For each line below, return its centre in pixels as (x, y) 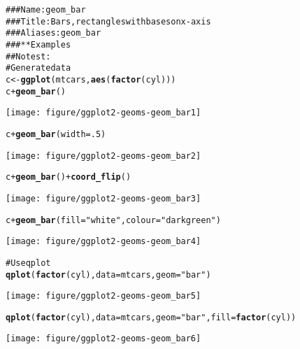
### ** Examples (38, 44)
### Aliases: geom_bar (53, 33)
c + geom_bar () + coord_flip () (69, 177)
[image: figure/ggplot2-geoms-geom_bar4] (103, 242)
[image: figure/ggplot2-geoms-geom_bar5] (103, 296)
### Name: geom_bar (46, 10)
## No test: (28, 56)
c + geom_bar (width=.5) (56, 134)
